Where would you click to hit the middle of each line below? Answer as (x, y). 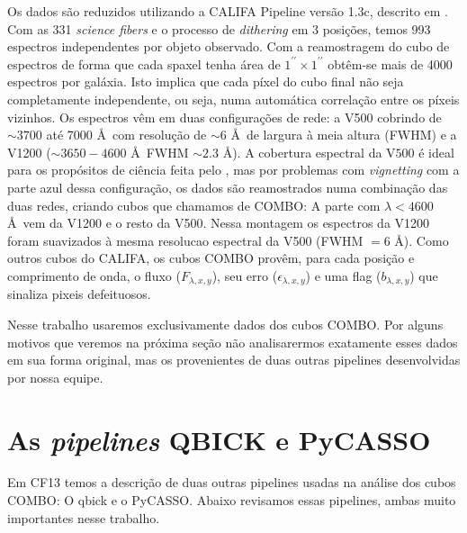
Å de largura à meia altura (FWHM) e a (344, 135)
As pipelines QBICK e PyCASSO (219, 439)
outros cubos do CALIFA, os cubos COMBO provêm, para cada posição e (211, 258)
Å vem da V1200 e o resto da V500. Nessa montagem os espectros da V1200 (219, 223)
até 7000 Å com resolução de (126, 135)
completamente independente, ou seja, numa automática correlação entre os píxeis (233, 99)
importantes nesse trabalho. (84, 517)
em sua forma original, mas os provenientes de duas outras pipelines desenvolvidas (234, 360)
